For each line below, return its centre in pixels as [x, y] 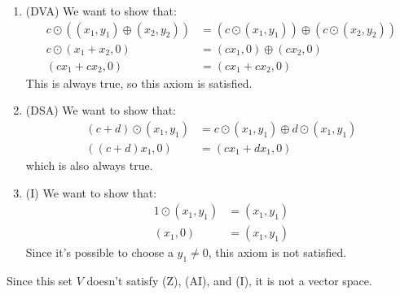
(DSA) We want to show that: [101, 110]
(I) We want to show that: [91, 192]
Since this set [40, 280]
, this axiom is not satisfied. [277, 252]
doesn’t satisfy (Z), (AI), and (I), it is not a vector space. [229, 280]
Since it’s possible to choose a [99, 252]
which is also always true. [89, 165]
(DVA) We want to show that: [101, 11]
